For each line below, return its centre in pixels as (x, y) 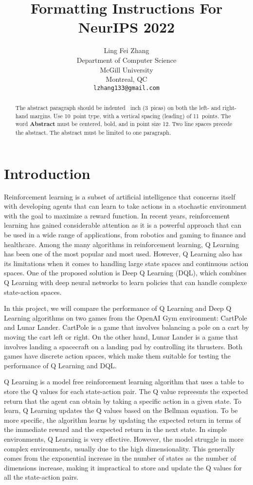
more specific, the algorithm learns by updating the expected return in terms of (122, 420)
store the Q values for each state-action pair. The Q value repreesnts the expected (126, 391)
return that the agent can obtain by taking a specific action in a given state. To (123, 401)
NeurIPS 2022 (126, 27)
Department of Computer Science (126, 60)
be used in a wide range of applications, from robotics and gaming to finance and (125, 235)
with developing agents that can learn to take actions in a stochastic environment (125, 206)
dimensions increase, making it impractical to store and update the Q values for (123, 467)
